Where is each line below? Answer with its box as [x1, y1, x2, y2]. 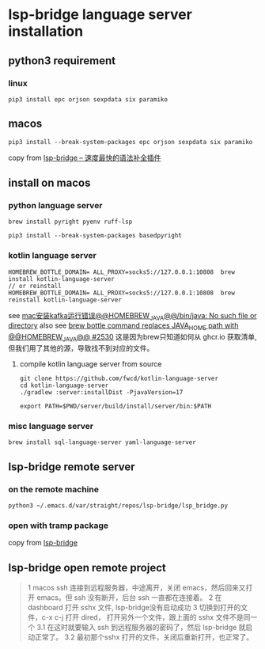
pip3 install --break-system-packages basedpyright [8, 232, 182, 240]
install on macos [8, 176, 91, 190]
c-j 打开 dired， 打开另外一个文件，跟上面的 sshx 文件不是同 [54, 613, 251, 622]
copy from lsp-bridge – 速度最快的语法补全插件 [8, 153, 161, 162]
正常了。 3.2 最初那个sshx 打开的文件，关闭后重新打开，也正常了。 [34, 632, 254, 642]
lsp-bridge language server [8, 6, 192, 24]
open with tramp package [8, 520, 109, 531]
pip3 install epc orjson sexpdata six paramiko [8, 95, 168, 104]
